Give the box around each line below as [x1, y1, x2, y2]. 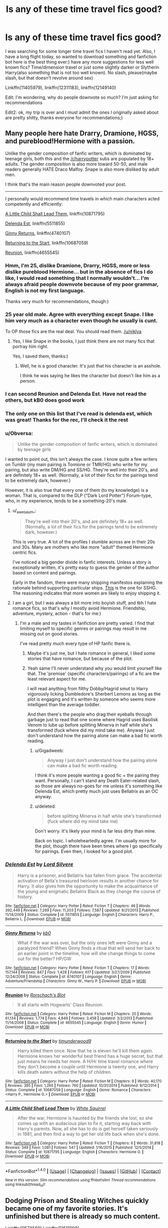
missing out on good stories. [19, 631, 79, 637]
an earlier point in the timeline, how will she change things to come [17, 950, 155, 956]
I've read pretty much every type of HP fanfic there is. [19, 641, 131, 647]
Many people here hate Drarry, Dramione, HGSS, [5, 129, 159, 138]
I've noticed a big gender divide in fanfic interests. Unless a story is [12, 559, 151, 565]
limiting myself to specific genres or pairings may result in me [19, 626, 147, 632]
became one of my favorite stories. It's [5, 1204, 128, 1212]
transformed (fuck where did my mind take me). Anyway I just [27, 727, 155, 733]
